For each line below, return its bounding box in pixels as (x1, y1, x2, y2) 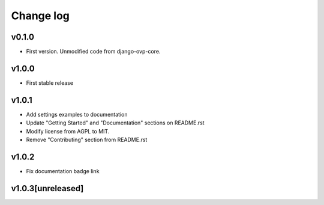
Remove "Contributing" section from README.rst (26, 136, 148, 144)
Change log (11, 9, 70, 22)
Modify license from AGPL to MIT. (26, 127, 110, 135)
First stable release (26, 79, 74, 87)
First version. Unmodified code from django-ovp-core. (26, 48, 161, 55)
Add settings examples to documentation (26, 111, 128, 118)
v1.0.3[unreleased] (11, 183, 84, 194)
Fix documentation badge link (26, 167, 100, 174)
